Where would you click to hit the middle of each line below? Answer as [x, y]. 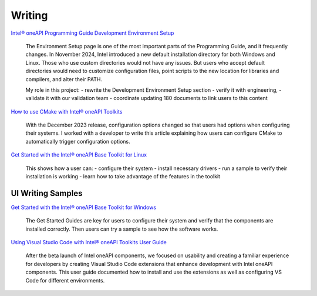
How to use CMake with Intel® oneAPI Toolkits [67, 111]
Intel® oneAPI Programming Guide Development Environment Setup [92, 33]
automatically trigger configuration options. [78, 141]
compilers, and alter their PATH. [64, 79]
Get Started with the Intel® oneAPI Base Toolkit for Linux [79, 155]
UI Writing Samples [47, 193]
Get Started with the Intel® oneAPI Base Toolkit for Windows [84, 207]
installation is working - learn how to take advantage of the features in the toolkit [123, 177]
